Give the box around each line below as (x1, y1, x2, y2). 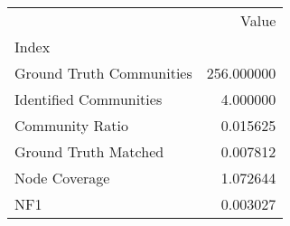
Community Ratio (14, 115, 129, 136)
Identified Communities (14, 89, 163, 109)
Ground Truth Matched (14, 141, 164, 162)
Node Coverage (14, 167, 110, 188)
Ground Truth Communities (14, 62, 192, 83)
